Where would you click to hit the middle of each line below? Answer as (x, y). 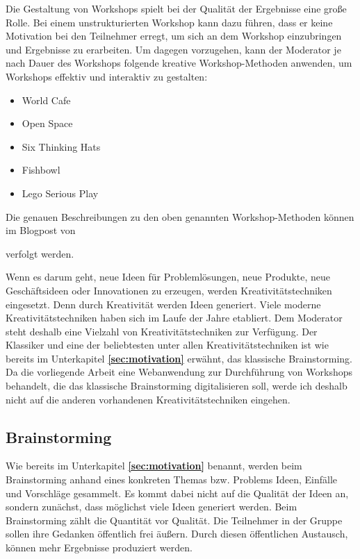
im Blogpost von (41, 230)
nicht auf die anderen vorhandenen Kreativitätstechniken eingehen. (148, 399)
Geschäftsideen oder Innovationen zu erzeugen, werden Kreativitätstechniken (169, 290)
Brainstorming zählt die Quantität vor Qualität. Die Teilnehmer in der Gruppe (174, 520)
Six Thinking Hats (61, 146)
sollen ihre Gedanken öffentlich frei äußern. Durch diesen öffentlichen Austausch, (177, 534)
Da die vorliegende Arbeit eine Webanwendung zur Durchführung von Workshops (179, 372)
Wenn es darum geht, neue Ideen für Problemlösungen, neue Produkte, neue (168, 277)
